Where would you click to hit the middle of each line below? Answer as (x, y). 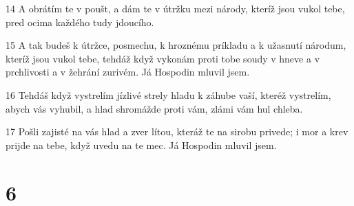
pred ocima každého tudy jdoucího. (80, 22)
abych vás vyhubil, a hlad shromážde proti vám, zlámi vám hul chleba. (154, 108)
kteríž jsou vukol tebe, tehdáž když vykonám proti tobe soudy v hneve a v (163, 58)
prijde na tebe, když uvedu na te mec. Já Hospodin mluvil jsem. (141, 145)
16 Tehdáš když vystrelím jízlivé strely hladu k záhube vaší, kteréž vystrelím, (168, 94)
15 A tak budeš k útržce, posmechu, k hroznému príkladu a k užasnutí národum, (176, 45)
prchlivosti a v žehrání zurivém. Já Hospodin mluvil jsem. (128, 72)
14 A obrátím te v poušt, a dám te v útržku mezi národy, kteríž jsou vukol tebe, (175, 8)
